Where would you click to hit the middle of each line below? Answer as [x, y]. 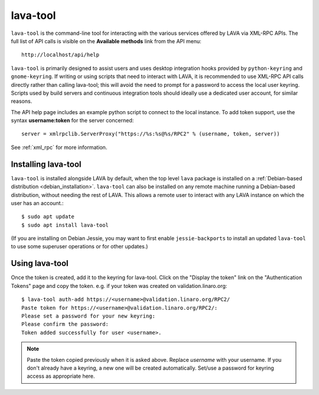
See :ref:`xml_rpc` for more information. [59, 147]
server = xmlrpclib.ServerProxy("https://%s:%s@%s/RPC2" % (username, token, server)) [151, 134]
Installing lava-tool [46, 164]
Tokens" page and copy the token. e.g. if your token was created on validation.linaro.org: [119, 286]
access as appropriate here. [61, 376]
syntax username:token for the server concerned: [72, 121]
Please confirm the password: [65, 324]
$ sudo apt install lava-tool [65, 225]
